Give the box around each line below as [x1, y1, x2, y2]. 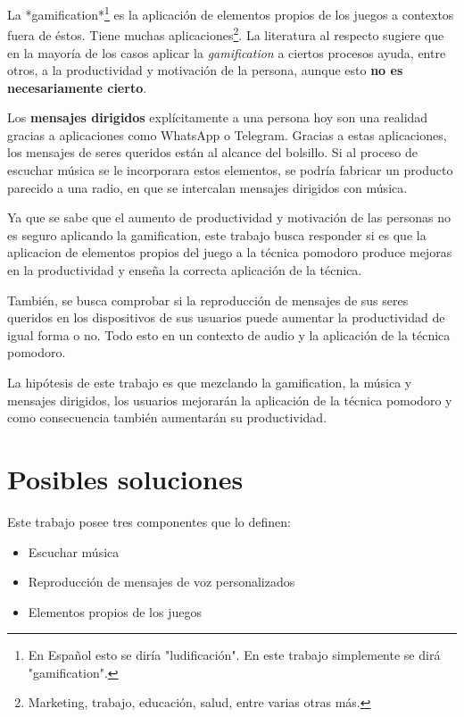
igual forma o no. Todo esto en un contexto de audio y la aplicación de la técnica [7, 325, 451, 344]
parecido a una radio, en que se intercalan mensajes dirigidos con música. [7, 178, 408, 196]
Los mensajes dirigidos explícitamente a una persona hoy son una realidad [7, 108, 428, 127]
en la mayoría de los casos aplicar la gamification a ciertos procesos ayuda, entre [7, 43, 446, 62]
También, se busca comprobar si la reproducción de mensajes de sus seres [7, 290, 409, 309]
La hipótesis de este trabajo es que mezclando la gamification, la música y [7, 373, 412, 391]
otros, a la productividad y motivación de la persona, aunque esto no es [7, 61, 403, 79]
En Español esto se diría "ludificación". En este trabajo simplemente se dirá [28, 646, 441, 664]
